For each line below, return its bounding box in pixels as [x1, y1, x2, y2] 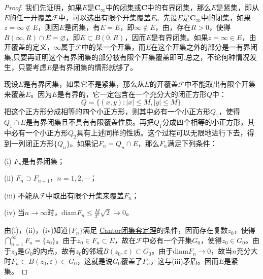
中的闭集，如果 [201, 12, 251, 22]
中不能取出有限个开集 [184, 79, 256, 89]
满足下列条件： [167, 137, 217, 148]
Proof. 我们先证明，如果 [4, 2, 82, 12]
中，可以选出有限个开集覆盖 [58, 12, 151, 22]
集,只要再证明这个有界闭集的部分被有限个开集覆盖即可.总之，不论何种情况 [4, 51, 250, 62]
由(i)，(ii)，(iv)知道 [4, 225, 68, 235]
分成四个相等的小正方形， [162, 117, 248, 127]
